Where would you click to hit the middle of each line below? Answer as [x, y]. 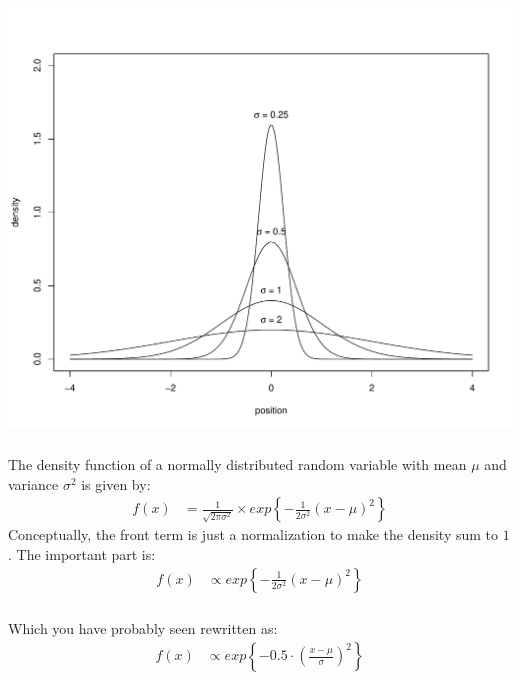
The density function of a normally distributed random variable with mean [237, 464]
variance [33, 483]
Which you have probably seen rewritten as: [143, 627]
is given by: [116, 483]
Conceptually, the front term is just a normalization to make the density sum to [253, 534]
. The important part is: [82, 554]
